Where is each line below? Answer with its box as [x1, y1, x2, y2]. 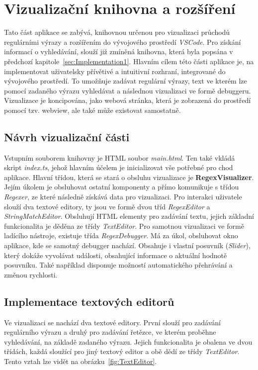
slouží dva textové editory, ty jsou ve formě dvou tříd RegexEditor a [4, 201, 210, 211]
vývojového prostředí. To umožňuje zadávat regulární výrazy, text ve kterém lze [4, 76, 247, 86]
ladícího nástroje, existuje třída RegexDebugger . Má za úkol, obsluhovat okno [4, 230, 238, 241]
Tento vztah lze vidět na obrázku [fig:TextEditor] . [4, 356, 157, 366]
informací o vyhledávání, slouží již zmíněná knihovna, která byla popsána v [4, 46, 233, 57]
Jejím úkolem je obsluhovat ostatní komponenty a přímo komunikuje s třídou [4, 182, 239, 192]
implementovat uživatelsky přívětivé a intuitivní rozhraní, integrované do [4, 66, 226, 76]
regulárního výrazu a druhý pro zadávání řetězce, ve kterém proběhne [4, 327, 216, 337]
